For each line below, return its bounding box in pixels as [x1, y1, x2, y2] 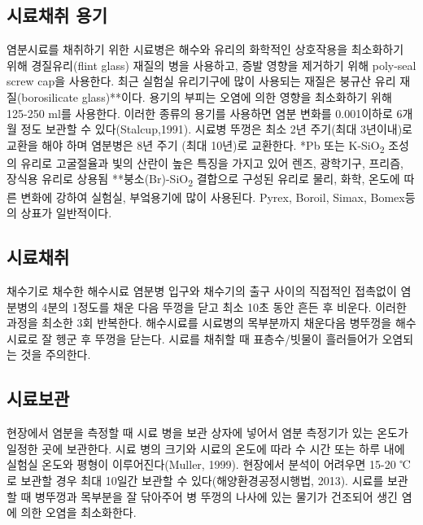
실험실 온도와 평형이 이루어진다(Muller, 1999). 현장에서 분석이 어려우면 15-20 [7, 456, 396, 473]
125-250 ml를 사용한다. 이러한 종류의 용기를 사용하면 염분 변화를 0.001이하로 [7, 104, 393, 121]
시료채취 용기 [7, 2, 107, 28]
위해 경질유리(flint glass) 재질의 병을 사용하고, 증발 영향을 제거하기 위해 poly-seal [7, 56, 416, 73]
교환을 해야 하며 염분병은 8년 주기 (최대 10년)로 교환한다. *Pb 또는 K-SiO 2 [7, 136, 385, 155]
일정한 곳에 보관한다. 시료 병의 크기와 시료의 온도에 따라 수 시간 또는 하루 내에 [7, 440, 405, 457]
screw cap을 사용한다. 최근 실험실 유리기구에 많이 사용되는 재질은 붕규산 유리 [7, 72, 396, 90]
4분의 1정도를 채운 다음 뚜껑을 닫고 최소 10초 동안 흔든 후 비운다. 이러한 [41, 298, 407, 315]
